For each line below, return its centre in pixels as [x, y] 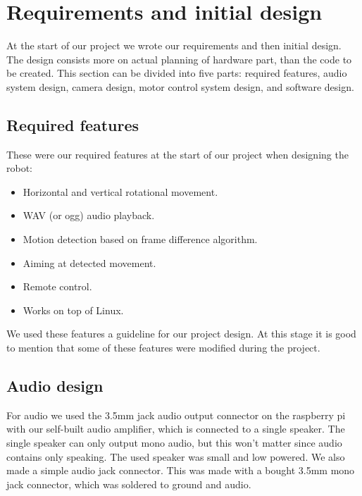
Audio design [55, 386]
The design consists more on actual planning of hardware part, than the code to [179, 59]
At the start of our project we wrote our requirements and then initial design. [174, 45]
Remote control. [57, 286]
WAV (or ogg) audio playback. [89, 215]
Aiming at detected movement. [89, 262]
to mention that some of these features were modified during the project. [163, 348]
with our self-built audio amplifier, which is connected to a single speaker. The [176, 429]
